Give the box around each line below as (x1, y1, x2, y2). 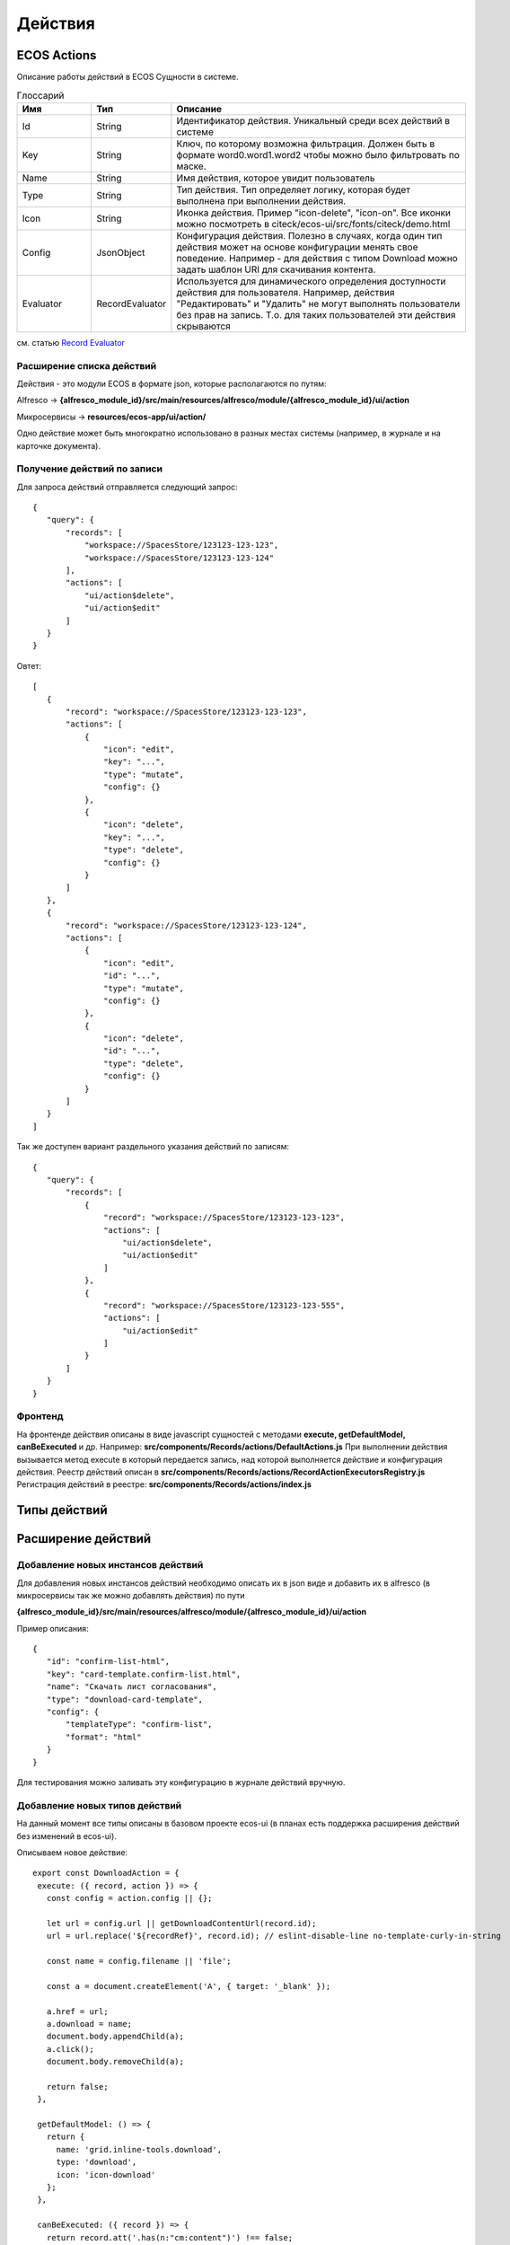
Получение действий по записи (16, 462, 163, 475)
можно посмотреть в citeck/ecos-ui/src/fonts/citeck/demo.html (176, 217, 451, 230)
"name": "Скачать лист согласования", (46, 1682, 217, 1692)
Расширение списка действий (16, 359, 157, 372)
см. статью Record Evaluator (16, 337, 126, 348)
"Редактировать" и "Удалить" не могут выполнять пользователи (176, 297, 461, 310)
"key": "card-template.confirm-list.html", (46, 1668, 242, 1679)
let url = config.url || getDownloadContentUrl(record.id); (46, 1918, 317, 1928)
